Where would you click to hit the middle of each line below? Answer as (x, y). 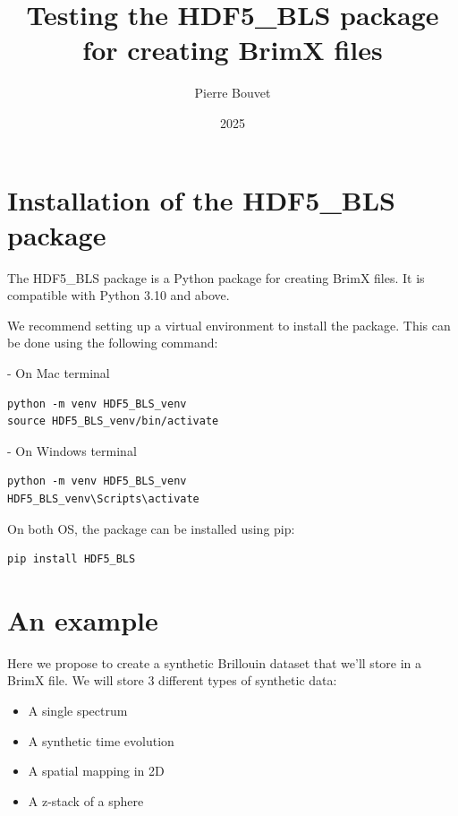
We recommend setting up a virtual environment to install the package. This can (229, 325)
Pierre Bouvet (233, 93)
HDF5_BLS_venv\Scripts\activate (103, 498)
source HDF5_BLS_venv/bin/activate (113, 421)
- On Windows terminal (72, 450)
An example (83, 619)
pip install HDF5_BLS (72, 559)
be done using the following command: (113, 343)
